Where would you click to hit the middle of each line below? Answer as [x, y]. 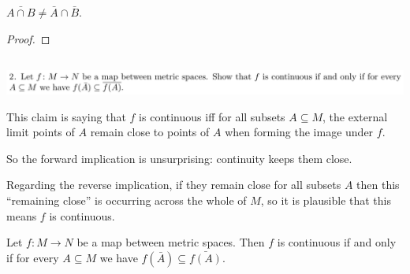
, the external [355, 116]
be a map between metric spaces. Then [171, 242]
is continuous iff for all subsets [212, 116]
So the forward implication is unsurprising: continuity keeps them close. [179, 158]
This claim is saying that [66, 116]
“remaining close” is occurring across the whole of [127, 200]
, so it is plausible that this [326, 200]
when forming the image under [299, 132]
